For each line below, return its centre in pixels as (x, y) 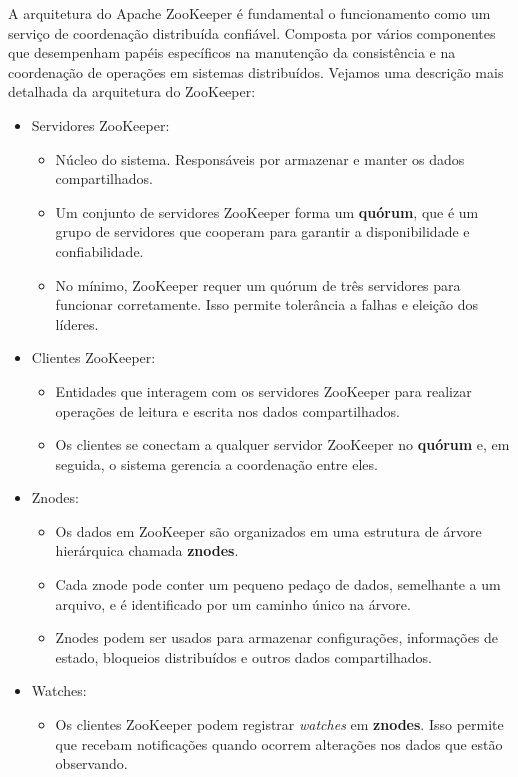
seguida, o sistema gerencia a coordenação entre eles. (216, 463)
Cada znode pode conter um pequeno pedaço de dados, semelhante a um (278, 584)
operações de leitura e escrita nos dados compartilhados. (227, 410)
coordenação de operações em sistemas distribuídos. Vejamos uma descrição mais (256, 71)
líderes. (77, 323)
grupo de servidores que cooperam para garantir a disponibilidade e (262, 231)
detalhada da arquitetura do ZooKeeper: (132, 91)
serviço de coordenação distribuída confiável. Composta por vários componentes (252, 32)
